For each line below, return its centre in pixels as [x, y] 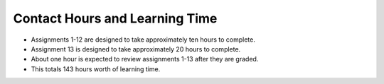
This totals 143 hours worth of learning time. [96, 69]
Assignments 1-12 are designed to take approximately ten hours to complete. [143, 40]
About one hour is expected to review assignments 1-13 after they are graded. [145, 59]
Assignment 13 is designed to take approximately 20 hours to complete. [136, 49]
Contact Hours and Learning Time [115, 18]
